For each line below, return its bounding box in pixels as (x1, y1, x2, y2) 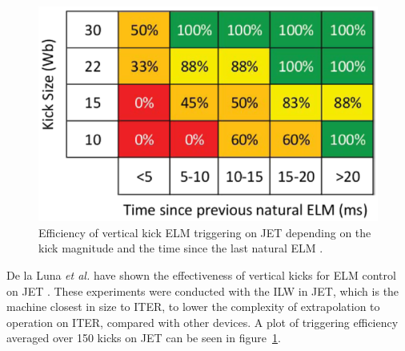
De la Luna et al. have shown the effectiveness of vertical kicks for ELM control (6, 266, 396, 283)
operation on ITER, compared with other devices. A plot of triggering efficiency (6, 313, 399, 330)
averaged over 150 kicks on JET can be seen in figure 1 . (6, 329, 281, 346)
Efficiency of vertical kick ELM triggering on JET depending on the (38, 224, 371, 240)
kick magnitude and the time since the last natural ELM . (38, 240, 323, 256)
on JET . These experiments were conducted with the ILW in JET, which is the (6, 282, 399, 299)
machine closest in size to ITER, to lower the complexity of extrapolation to (6, 298, 380, 315)
